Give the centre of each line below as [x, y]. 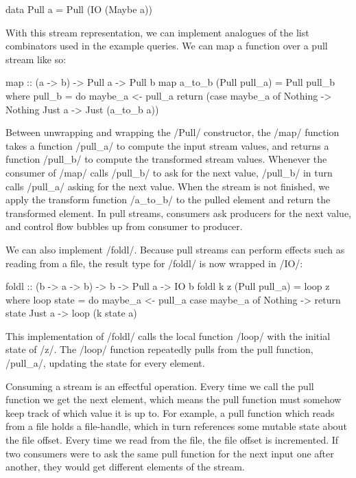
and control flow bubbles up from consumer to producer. [124, 226]
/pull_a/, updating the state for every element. [105, 363]
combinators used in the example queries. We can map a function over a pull [167, 46]
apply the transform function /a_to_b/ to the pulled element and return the [168, 200]
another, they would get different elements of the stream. [125, 467]
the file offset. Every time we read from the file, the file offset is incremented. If [172, 440]
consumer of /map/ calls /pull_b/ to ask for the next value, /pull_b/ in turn [169, 172]
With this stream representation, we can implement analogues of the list [157, 32]
